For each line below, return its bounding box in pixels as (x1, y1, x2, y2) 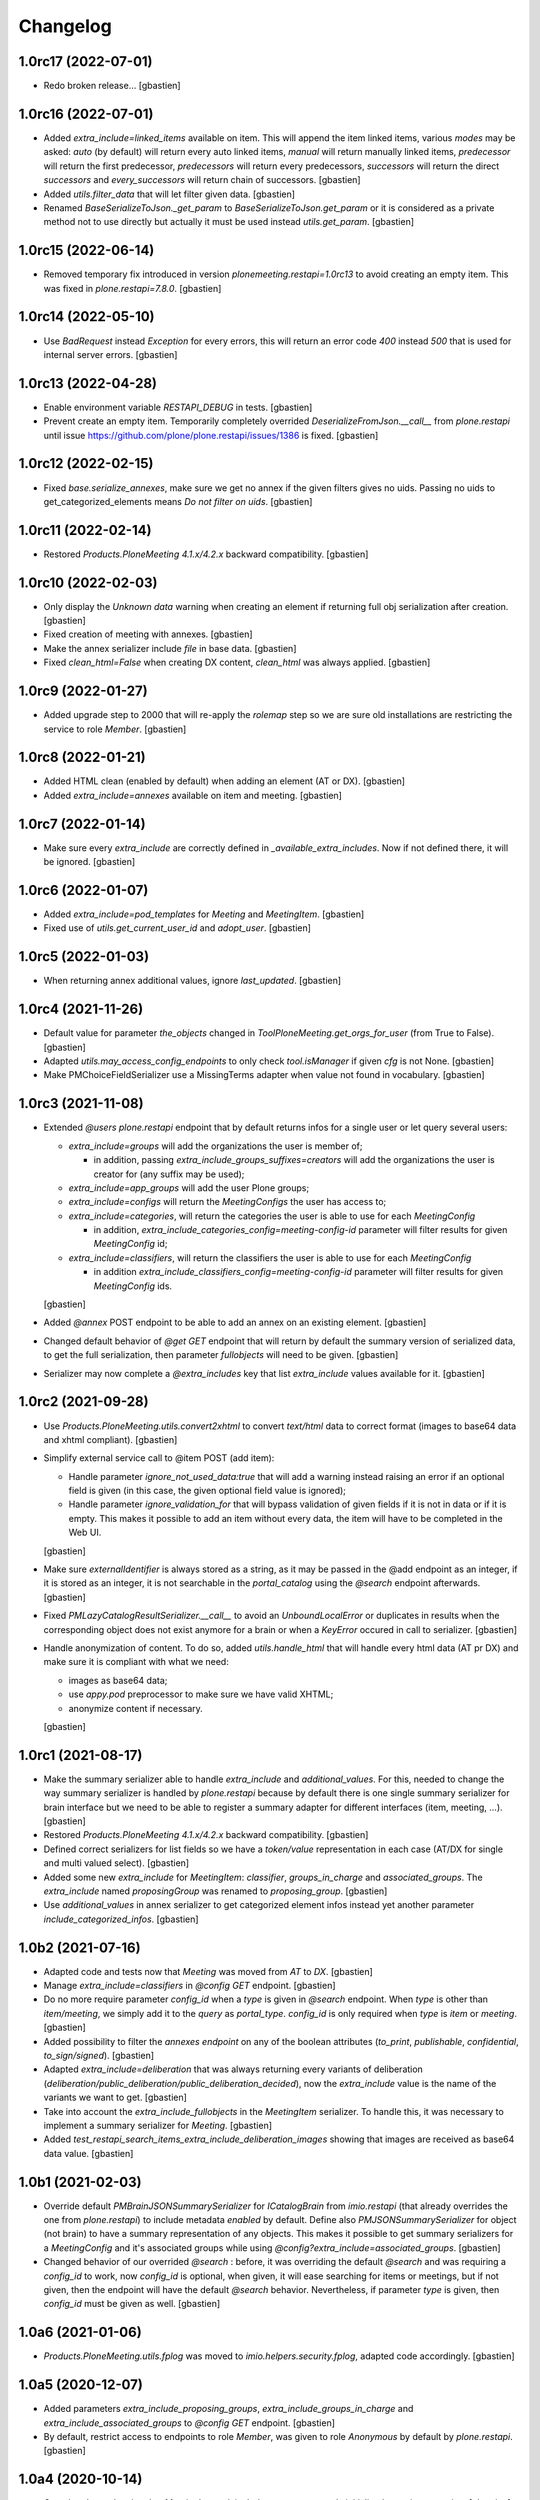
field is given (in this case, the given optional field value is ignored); (68, 1485, 347, 1497)
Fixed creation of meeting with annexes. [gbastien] (43, 628, 254, 640)
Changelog (18, 15, 112, 37)
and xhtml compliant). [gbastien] (43, 1433, 178, 1445)
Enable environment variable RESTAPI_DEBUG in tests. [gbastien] (43, 401, 313, 413)
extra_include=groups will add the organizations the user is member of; (68, 1140, 363, 1152)
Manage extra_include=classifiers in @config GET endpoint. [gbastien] (43, 1980, 336, 1992)
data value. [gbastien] (43, 2147, 134, 2159)
